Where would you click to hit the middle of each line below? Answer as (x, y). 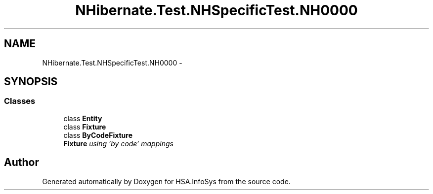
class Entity (83, 118)
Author (22, 162)
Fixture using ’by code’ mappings (118, 143)
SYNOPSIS (31, 82)
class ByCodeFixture (98, 135)
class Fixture (85, 127)
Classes (20, 101)
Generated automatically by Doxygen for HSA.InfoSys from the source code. (166, 181)
